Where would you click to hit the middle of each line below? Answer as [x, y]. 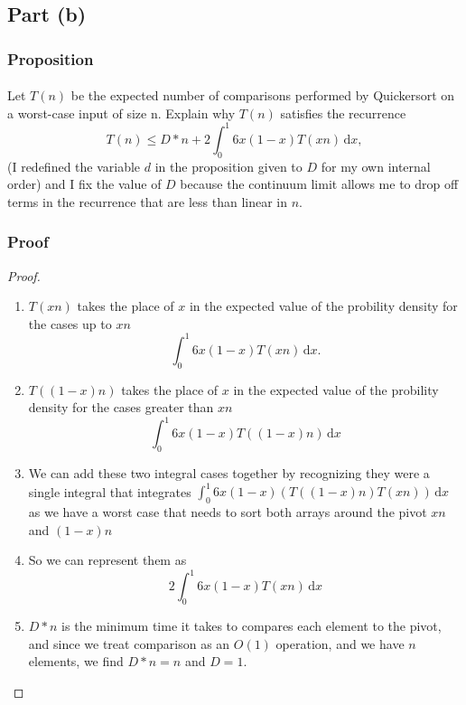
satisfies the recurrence [343, 113]
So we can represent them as [107, 560]
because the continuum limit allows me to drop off [319, 184]
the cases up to [70, 323]
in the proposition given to [228, 166]
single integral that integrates [110, 491]
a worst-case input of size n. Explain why [121, 113]
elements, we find [76, 661]
